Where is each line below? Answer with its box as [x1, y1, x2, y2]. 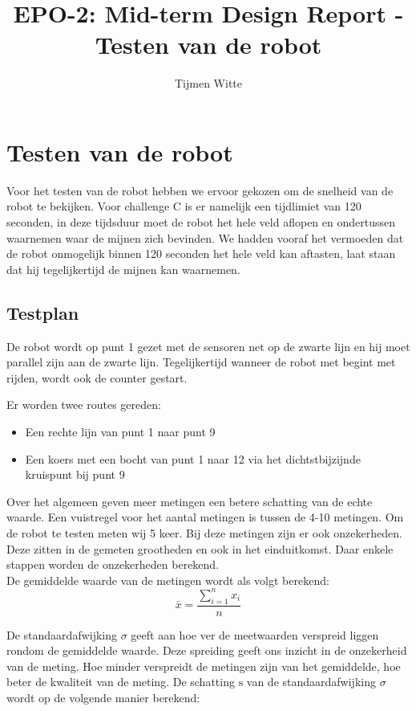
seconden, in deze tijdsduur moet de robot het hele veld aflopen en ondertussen [6, 214, 395, 231]
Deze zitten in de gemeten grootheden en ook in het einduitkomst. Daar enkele [6, 540, 394, 557]
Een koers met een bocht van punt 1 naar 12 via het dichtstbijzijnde [25, 450, 361, 467]
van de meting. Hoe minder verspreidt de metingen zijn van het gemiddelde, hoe [6, 657, 401, 674]
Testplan [6, 300, 79, 325]
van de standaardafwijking [246, 673, 376, 690]
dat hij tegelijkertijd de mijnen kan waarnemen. [6, 260, 240, 277]
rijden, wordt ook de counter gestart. [6, 369, 188, 386]
